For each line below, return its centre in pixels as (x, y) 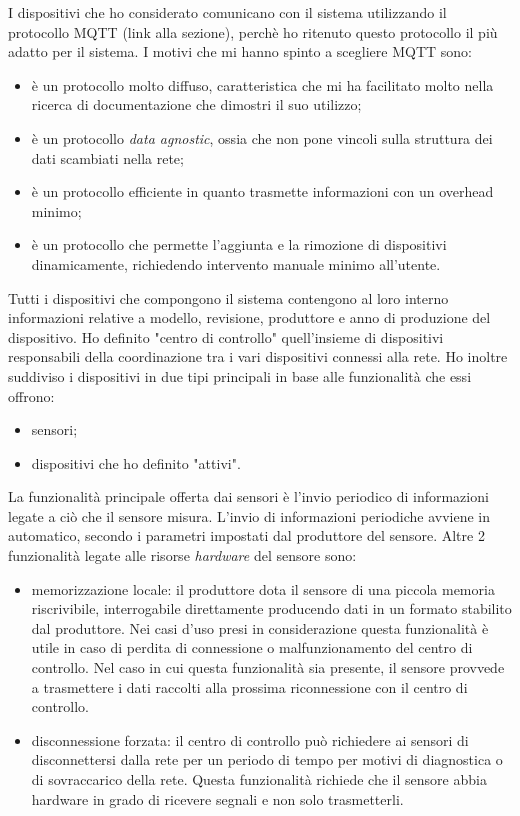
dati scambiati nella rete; (107, 157)
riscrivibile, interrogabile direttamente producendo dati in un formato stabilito (271, 608)
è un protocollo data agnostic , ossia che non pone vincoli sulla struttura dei (262, 137)
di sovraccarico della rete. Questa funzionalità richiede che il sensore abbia (259, 779)
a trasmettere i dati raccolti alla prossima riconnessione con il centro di (249, 686)
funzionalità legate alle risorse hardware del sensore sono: (182, 555)
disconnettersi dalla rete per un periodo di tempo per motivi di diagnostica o (267, 759)
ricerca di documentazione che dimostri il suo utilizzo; (196, 104)
